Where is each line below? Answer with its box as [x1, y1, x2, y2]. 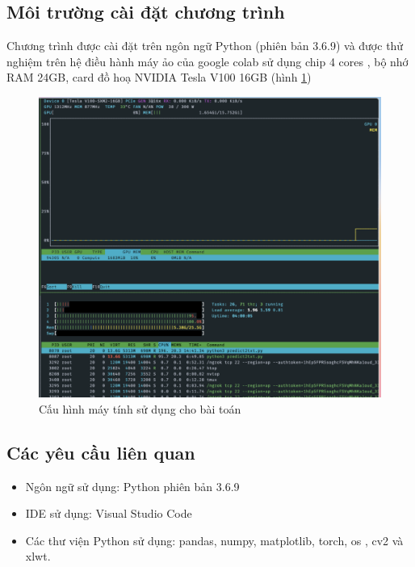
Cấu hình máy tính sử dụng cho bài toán [39, 400, 241, 417]
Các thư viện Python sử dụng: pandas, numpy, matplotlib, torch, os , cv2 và [25, 531, 404, 548]
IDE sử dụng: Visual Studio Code [25, 505, 192, 522]
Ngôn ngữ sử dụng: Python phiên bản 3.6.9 [25, 477, 240, 494]
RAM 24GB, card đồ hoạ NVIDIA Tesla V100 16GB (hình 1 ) [6, 69, 312, 86]
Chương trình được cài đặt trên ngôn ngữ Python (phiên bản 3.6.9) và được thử [6, 37, 404, 54]
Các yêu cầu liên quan [6, 439, 195, 464]
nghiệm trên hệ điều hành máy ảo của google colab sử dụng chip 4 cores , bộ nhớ [6, 52, 409, 69]
